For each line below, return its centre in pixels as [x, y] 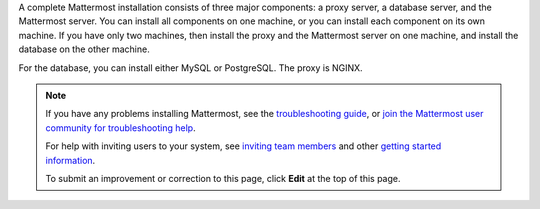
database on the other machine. [84, 49]
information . [70, 160]
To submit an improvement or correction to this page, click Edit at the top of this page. [223, 178]
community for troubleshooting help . [120, 127]
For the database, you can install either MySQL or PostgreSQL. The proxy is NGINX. [191, 67]
